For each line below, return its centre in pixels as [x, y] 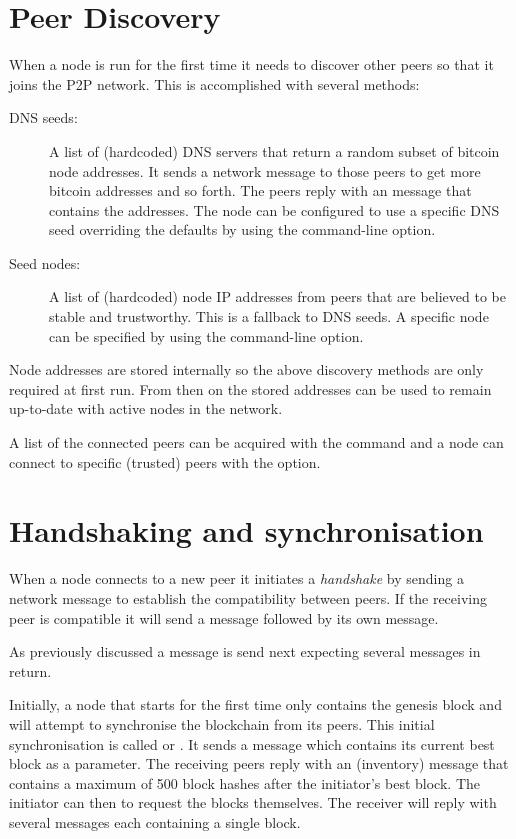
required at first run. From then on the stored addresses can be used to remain [250, 388]
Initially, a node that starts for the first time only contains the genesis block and [255, 704]
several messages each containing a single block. [155, 821]
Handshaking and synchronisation [246, 530]
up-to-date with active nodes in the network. [146, 408]
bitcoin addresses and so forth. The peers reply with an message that [260, 190]
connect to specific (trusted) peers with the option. [165, 461]
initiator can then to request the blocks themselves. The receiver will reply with [253, 802]
